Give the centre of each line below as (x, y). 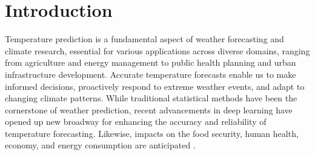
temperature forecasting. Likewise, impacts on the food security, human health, (152, 133)
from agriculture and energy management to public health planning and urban (151, 62)
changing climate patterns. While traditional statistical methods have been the (151, 98)
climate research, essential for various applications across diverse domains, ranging (157, 50)
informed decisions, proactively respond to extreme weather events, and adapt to (155, 86)
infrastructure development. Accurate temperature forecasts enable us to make (151, 74)
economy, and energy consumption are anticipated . (100, 145)
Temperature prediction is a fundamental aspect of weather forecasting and (144, 39)
